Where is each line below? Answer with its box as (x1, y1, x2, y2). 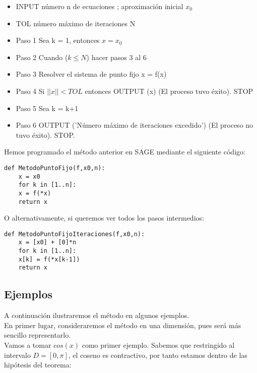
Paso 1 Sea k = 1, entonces (16, 35, 100, 45)
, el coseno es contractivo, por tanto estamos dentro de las (68, 349, 247, 360)
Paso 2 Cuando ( (16, 51, 68, 62)
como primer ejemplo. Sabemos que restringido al (82, 340, 235, 350)
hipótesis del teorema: (4, 359, 72, 370)
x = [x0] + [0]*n (18, 239, 77, 246)
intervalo (4, 349, 31, 360)
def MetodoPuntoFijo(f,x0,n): (4, 164, 105, 172)
